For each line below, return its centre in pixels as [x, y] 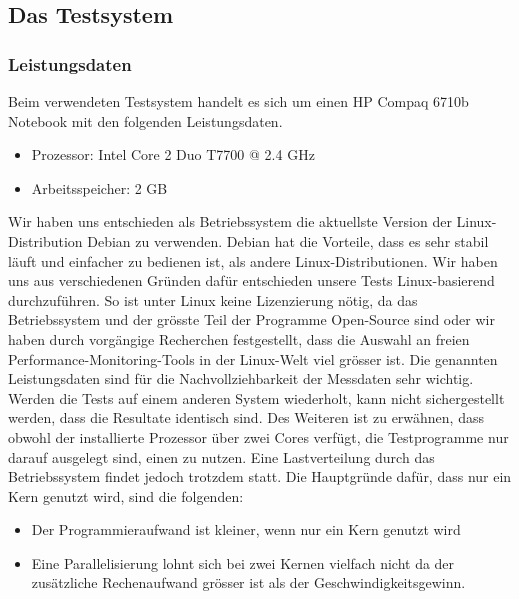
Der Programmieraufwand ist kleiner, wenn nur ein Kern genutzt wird [246, 529]
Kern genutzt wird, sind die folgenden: [126, 495]
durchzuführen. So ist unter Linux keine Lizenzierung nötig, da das [213, 299]
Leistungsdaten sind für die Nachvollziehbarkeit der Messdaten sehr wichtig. [241, 378]
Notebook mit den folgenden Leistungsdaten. [145, 120]
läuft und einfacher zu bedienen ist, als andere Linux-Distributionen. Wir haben [253, 260]
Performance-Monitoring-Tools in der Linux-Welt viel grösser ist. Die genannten [253, 358]
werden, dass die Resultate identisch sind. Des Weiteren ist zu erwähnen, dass [246, 417]
